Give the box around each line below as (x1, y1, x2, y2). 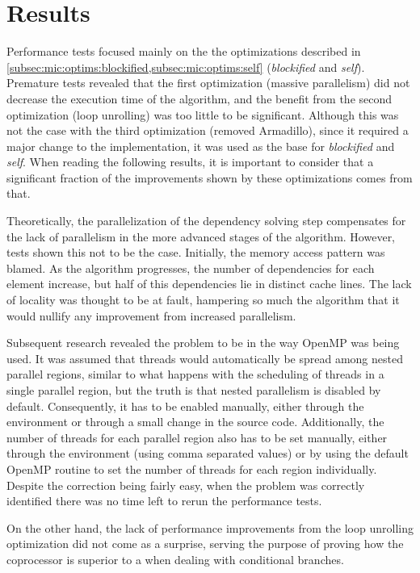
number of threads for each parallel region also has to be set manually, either (6, 429, 388, 445)
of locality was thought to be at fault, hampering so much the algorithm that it (6, 291, 400, 308)
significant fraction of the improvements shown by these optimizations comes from (6, 169, 413, 186)
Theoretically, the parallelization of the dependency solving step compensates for (6, 212, 406, 229)
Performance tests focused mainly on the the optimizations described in (6, 43, 361, 60)
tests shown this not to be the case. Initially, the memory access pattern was (6, 244, 385, 261)
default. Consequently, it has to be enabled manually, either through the (6, 397, 364, 414)
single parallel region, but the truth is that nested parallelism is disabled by (6, 382, 381, 398)
